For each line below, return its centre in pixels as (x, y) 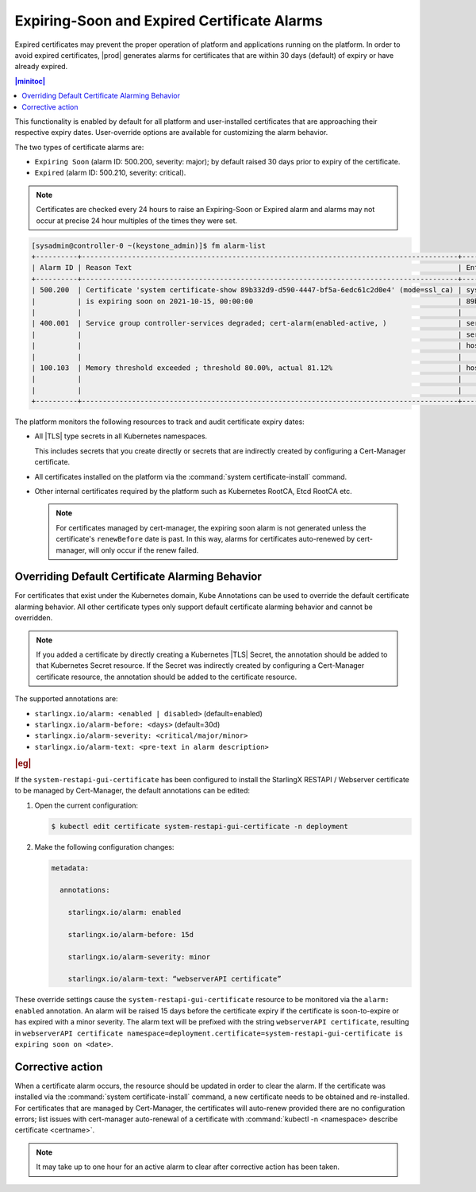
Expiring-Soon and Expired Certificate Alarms (169, 21)
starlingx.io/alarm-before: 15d (131, 934)
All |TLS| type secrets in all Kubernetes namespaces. (121, 436)
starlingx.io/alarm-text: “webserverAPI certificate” (175, 979)
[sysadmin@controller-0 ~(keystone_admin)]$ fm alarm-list (148, 245)
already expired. (41, 67)
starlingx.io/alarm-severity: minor (139, 957)
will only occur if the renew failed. (144, 550)
